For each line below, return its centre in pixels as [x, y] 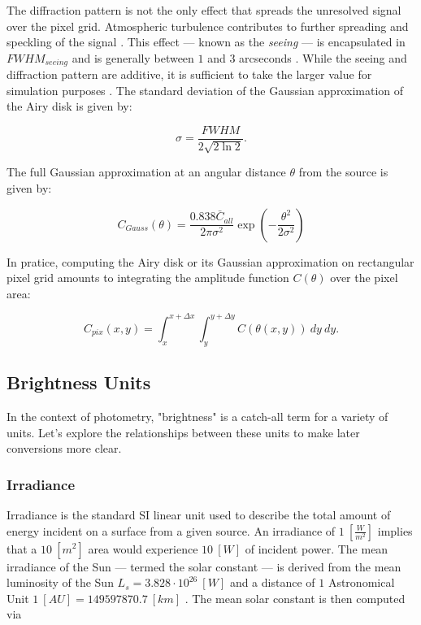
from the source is [343, 172]
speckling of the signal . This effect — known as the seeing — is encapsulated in [206, 42]
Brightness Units [79, 382]
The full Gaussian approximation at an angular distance [146, 172]
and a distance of [272, 582]
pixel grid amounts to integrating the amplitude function [148, 278]
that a [22, 548]
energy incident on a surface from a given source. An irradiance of [171, 530]
